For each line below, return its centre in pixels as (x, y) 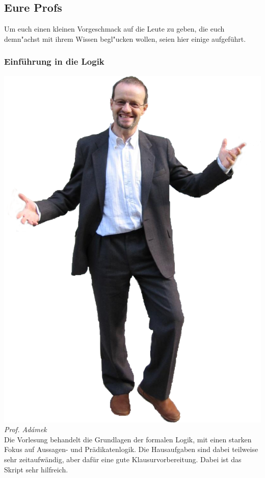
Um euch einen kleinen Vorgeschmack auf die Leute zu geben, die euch (114, 29)
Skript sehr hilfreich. (36, 469)
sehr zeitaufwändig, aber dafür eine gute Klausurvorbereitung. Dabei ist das (123, 459)
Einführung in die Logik (54, 61)
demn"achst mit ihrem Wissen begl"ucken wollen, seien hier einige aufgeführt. (125, 38)
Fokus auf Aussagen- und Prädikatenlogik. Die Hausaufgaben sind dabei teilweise (131, 449)
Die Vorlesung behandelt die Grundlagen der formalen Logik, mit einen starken (128, 439)
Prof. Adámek (25, 429)
